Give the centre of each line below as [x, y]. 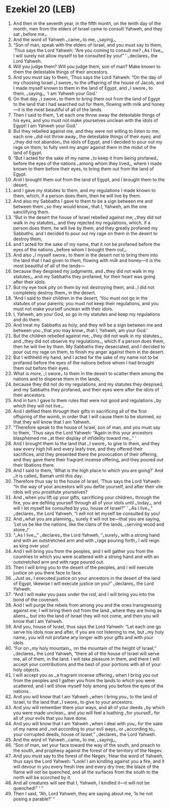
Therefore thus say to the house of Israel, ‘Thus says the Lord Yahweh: [87, 481]
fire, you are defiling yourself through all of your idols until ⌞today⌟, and [87, 502]
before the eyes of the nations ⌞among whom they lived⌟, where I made [88, 163]
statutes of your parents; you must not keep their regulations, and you [86, 303]
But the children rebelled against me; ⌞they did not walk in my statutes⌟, [88, 336]
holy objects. [27, 670]
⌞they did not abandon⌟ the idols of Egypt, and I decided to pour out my [88, 142]
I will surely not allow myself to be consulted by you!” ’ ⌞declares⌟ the [85, 56]
